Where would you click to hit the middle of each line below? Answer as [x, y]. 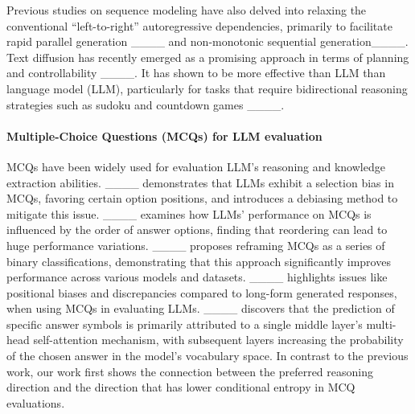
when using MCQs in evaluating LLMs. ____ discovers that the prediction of [201, 308]
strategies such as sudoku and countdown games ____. [146, 104]
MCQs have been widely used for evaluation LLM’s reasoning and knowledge [196, 166]
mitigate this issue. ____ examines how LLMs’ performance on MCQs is [189, 213]
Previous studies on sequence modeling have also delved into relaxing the [187, 10]
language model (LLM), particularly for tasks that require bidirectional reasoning [207, 88]
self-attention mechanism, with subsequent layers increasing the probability [218, 340]
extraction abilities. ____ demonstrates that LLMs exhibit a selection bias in [200, 182]
